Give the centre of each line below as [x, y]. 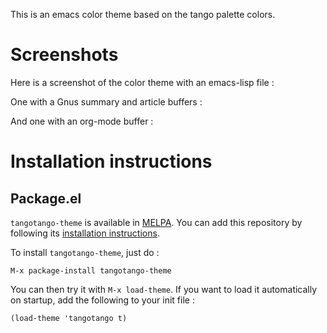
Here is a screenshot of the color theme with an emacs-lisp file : [142, 82]
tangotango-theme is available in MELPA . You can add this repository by [156, 222]
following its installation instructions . [85, 233]
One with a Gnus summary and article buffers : [106, 101]
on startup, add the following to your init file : [102, 300]
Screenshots [64, 55]
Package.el [46, 198]
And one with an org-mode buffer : [82, 121]
